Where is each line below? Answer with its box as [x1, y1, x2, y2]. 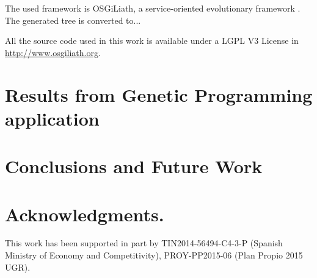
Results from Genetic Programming [5, 82, 313, 107]
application [5, 105, 100, 130]
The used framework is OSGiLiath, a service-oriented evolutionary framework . [5, 2, 301, 14]
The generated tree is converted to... [5, 13, 141, 26]
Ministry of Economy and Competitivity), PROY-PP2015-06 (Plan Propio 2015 [5, 249, 303, 262]
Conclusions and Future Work [5, 154, 263, 179]
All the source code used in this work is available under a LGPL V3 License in [5, 34, 299, 47]
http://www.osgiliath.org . [5, 46, 101, 59]
